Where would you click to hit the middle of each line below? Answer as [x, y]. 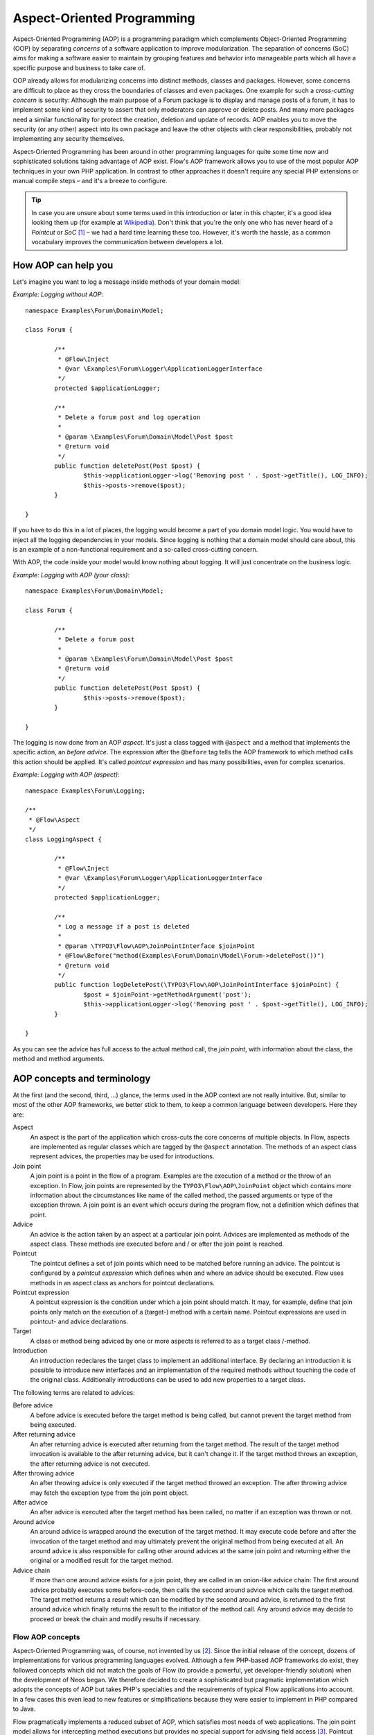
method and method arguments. [59, 1059]
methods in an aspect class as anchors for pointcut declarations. [122, 1283]
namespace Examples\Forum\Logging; [86, 790]
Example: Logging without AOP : [58, 294]
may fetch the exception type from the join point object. [109, 1493]
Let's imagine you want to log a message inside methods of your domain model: [127, 282]
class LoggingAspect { [64, 839]
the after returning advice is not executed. [90, 1464]
